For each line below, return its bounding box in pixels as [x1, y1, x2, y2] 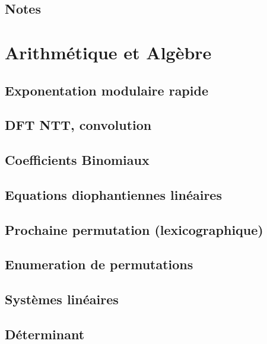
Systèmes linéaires [5, 290, 119, 308]
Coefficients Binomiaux [5, 151, 150, 169]
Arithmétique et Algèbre [5, 40, 212, 64]
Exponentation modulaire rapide [5, 81, 208, 99]
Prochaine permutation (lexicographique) [5, 220, 263, 238]
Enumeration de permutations [5, 255, 193, 273]
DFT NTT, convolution [5, 116, 152, 134]
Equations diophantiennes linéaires [5, 185, 222, 203]
